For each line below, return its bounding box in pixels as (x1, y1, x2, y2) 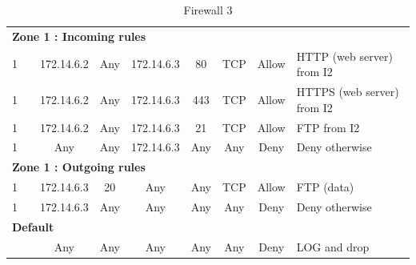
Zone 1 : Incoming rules (12, 27, 146, 44)
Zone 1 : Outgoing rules (12, 159, 146, 175)
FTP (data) (296, 179, 354, 195)
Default (12, 218, 54, 235)
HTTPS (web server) (296, 83, 399, 100)
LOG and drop (296, 238, 370, 255)
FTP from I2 (296, 118, 360, 135)
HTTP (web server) (296, 47, 393, 64)
